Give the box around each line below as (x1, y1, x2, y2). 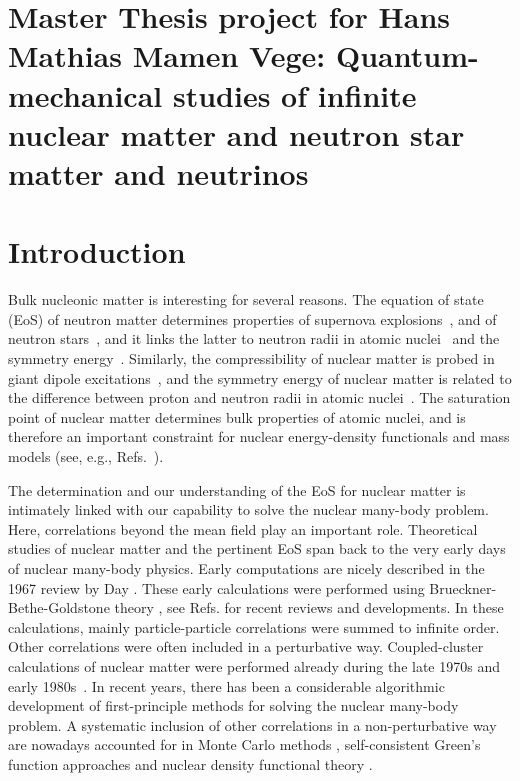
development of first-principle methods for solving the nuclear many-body (8, 695, 459, 716)
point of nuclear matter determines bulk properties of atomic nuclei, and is (8, 406, 466, 427)
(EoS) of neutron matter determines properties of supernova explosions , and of (8, 308, 497, 329)
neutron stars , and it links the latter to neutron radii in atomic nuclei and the (8, 328, 500, 349)
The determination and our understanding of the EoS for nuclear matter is (8, 479, 466, 500)
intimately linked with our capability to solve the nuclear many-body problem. (8, 499, 489, 520)
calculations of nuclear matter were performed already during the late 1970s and (8, 655, 500, 676)
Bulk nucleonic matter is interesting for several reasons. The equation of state (8, 289, 484, 310)
